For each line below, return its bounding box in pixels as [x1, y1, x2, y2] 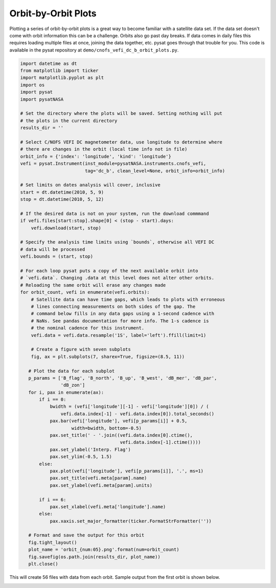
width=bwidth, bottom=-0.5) [71, 425, 142, 431]
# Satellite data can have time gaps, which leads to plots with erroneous [31, 296, 225, 302]
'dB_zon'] [60, 382, 85, 388]
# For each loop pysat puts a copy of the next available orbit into [20, 268, 198, 274]
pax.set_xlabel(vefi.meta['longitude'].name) [50, 504, 166, 509]
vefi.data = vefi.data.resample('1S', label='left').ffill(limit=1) [31, 332, 206, 338]
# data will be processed [20, 246, 85, 252]
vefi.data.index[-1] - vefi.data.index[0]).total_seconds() [60, 411, 215, 416]
